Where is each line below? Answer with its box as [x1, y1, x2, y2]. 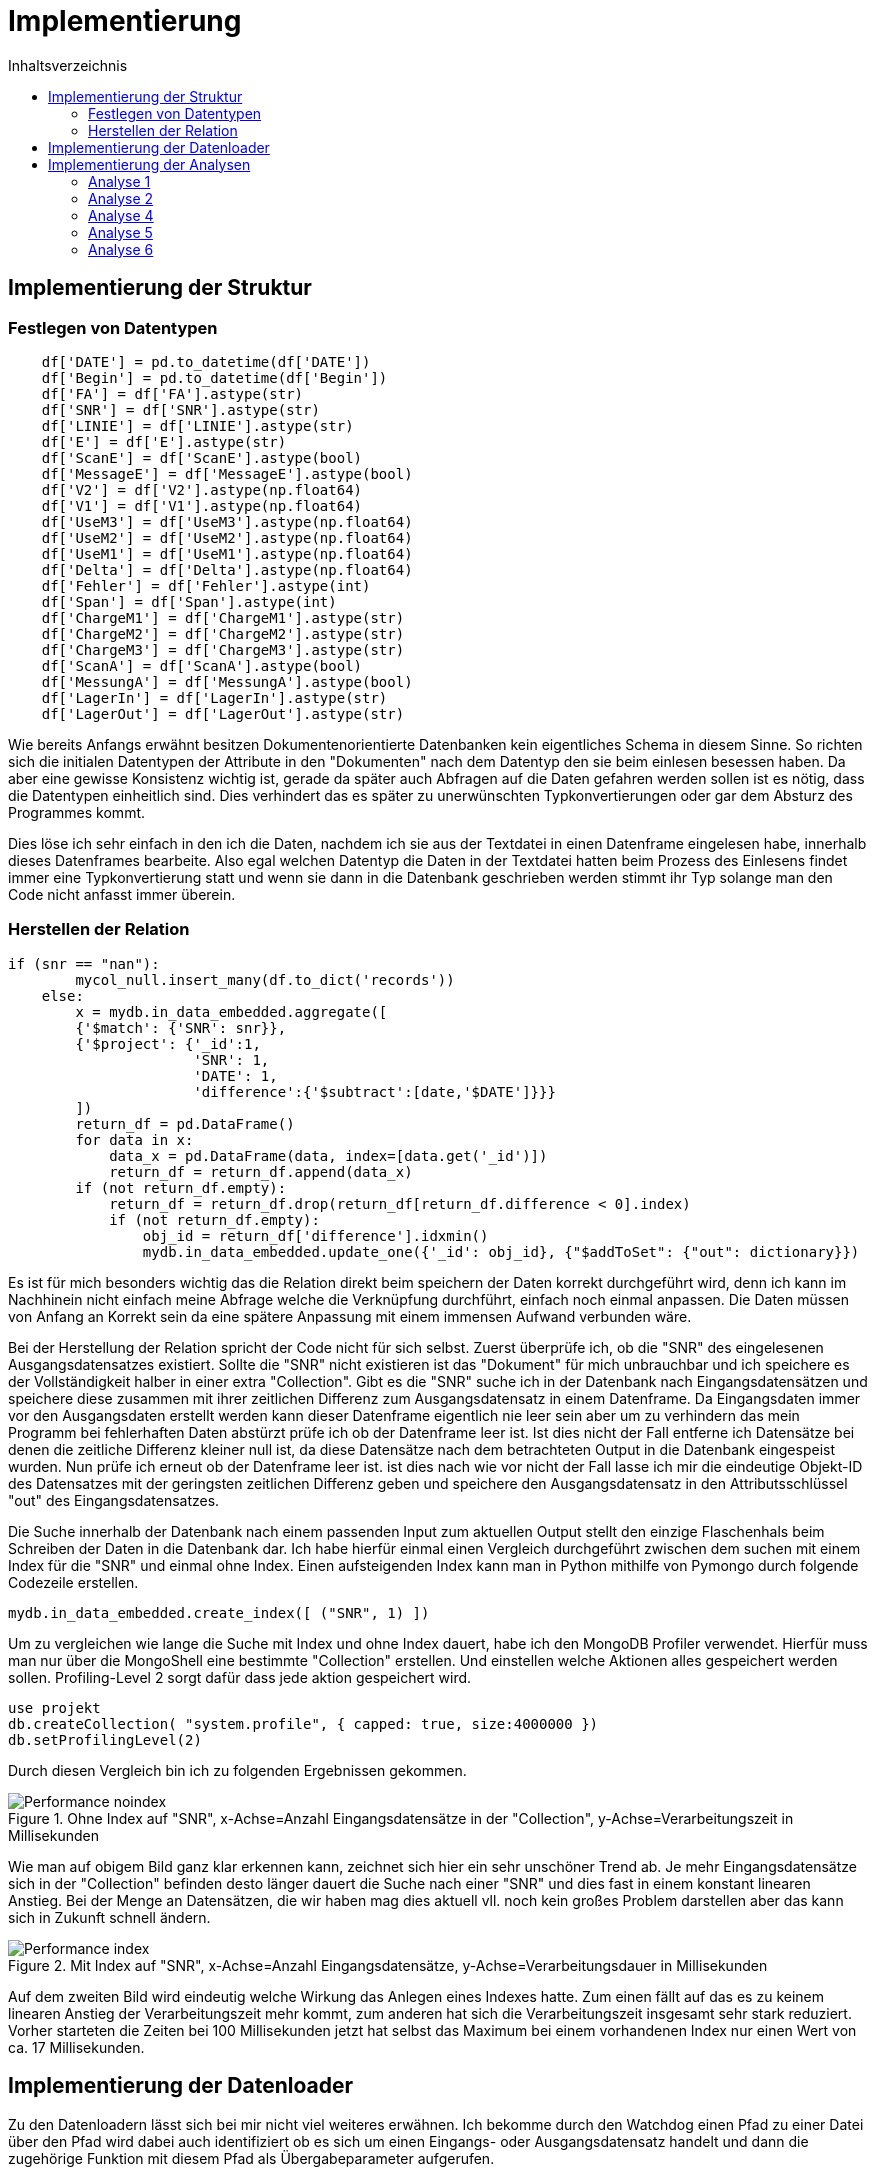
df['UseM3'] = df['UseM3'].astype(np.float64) [41, 513, 413, 530]
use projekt [8, 1699, 101, 1716]
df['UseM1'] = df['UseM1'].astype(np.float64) [41, 545, 413, 562]
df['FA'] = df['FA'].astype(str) [41, 385, 304, 402]
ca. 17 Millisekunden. [8, 2038, 145, 2056]
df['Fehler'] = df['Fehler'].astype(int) [41, 577, 371, 594]
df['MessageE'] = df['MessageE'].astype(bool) [41, 465, 413, 482]
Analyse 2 [88, 189, 154, 207]
